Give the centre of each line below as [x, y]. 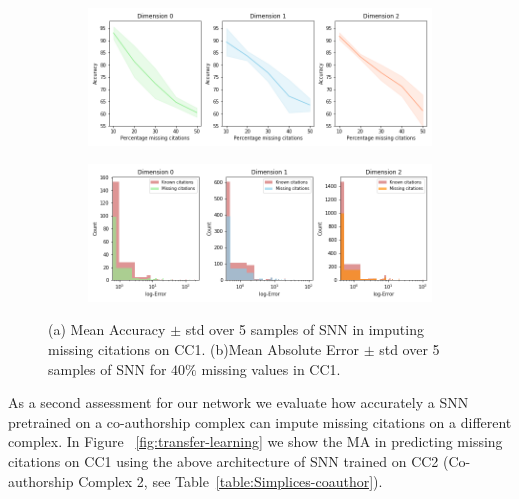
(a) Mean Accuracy [107, 329]
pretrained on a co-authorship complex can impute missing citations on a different [260, 421]
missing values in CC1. [271, 368]
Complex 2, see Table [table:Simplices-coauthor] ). [230, 480]
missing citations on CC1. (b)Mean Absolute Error [203, 348]
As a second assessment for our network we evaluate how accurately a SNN [238, 402]
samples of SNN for [107, 368]
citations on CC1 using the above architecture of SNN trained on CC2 [223, 460]
